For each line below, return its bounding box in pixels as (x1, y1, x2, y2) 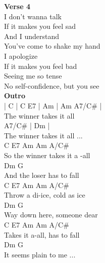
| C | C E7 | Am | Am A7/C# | (4, 100, 102, 110)
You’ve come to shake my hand (4, 41, 100, 51)
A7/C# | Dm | (4, 120, 50, 131)
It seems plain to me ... (4, 249, 76, 259)
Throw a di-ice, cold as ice (4, 190, 85, 200)
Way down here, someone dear (4, 209, 98, 220)
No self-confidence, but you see (4, 80, 99, 91)
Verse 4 (4, 1, 30, 11)
